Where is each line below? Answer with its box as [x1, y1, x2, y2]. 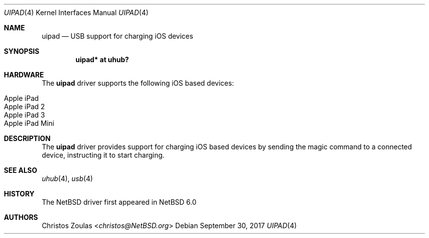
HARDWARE [4, 71, 44, 79]
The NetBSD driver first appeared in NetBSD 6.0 [42, 198, 197, 206]
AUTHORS [4, 213, 38, 221]
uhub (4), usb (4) [42, 174, 93, 183]
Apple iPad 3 [4, 111, 45, 119]
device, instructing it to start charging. [42, 151, 165, 159]
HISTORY [4, 190, 35, 198]
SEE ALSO [4, 166, 37, 174]
